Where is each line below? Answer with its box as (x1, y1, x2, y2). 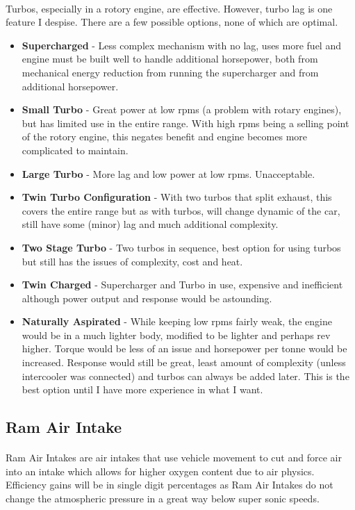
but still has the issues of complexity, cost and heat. (22, 254, 243, 268)
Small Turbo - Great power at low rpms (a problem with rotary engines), (22, 102, 342, 117)
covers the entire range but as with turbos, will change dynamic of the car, (22, 203, 340, 217)
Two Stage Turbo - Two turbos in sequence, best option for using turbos (22, 240, 341, 254)
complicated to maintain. (22, 142, 129, 157)
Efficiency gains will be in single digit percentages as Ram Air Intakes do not (6, 477, 333, 492)
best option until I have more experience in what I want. (22, 382, 263, 397)
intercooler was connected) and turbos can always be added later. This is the (22, 368, 349, 383)
